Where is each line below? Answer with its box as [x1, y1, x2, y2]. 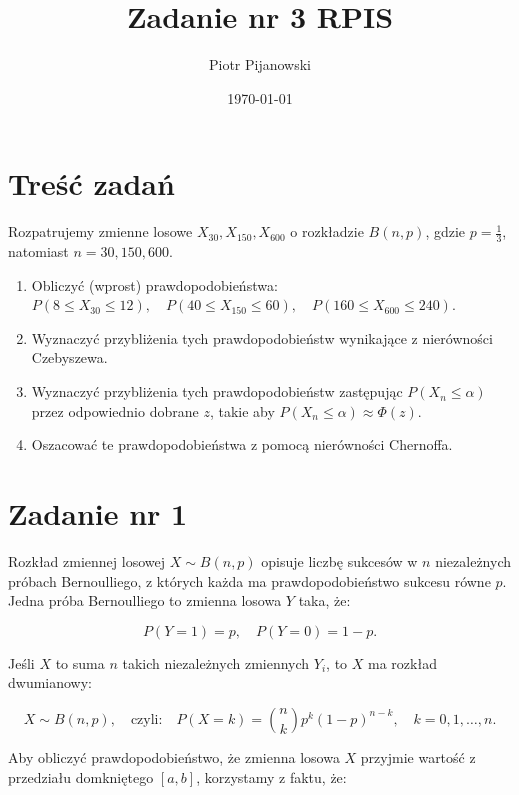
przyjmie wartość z [360, 746, 476, 767]
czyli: [130, 712, 163, 727]
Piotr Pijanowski [208, 54, 312, 75]
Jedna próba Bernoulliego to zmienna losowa [8, 590, 282, 611]
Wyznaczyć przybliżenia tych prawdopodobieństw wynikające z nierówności [31, 327, 493, 348]
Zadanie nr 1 [8, 493, 188, 534]
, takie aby [209, 400, 275, 421]
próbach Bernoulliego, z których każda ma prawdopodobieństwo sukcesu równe [8, 570, 491, 591]
